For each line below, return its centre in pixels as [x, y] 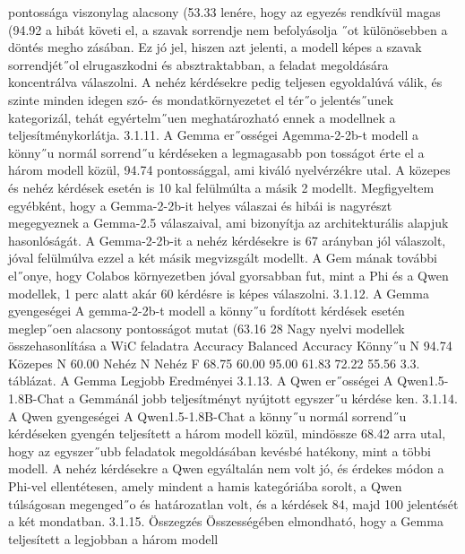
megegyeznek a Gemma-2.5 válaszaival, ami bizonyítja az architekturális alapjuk [228, 223]
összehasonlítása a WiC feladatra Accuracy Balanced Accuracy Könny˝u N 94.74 [230, 346]
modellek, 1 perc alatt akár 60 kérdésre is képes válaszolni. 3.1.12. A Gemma [219, 293]
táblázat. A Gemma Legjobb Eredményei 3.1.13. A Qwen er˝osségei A [201, 381]
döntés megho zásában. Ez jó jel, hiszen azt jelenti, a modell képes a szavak [215, 47]
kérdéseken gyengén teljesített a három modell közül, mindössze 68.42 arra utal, [227, 433]
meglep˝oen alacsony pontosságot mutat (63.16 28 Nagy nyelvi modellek [207, 328]
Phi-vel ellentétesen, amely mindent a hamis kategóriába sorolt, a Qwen [205, 486]
